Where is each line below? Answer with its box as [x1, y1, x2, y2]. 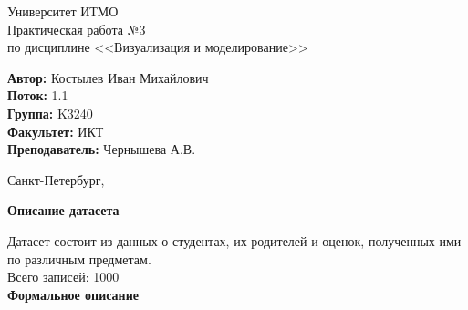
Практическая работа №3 [7, 19, 146, 38]
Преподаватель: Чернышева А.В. [7, 139, 196, 159]
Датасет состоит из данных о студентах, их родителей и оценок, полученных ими [7, 231, 462, 250]
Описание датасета [7, 201, 120, 220]
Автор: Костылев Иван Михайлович [7, 67, 209, 87]
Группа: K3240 [7, 103, 93, 122]
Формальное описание [7, 284, 139, 304]
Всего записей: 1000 [7, 267, 120, 286]
